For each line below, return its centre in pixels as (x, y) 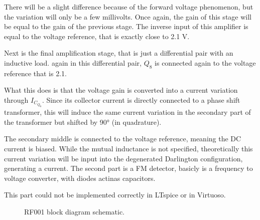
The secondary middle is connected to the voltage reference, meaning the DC (123, 139)
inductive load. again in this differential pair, (73, 62)
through (16, 99)
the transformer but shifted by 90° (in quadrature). (83, 122)
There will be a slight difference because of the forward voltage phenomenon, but (129, 7)
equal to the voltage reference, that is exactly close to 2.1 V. (97, 36)
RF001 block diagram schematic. (74, 211)
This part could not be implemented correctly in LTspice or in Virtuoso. (115, 195)
